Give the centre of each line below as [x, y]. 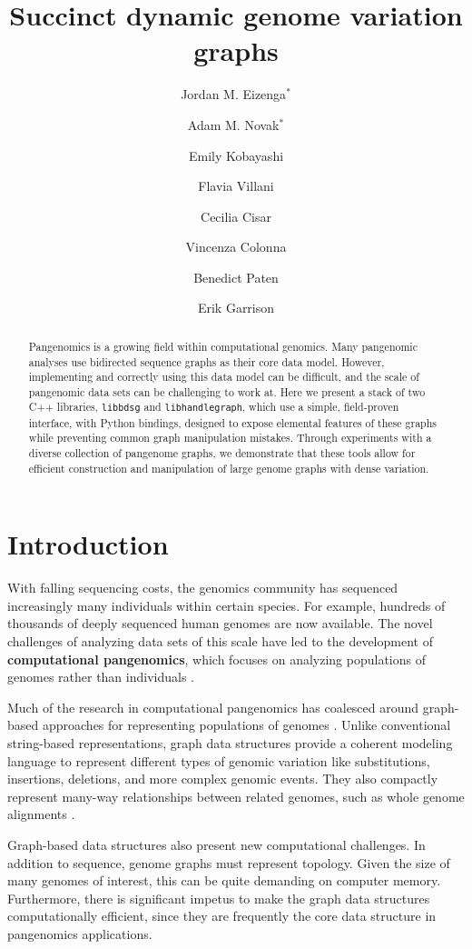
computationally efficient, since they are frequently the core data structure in [222, 916]
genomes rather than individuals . [101, 677]
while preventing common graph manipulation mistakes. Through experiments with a [230, 438]
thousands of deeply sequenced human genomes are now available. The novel [220, 623]
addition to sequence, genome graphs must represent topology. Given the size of [229, 862]
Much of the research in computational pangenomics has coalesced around [213, 707]
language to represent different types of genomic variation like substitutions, [219, 760]
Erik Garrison [236, 308]
